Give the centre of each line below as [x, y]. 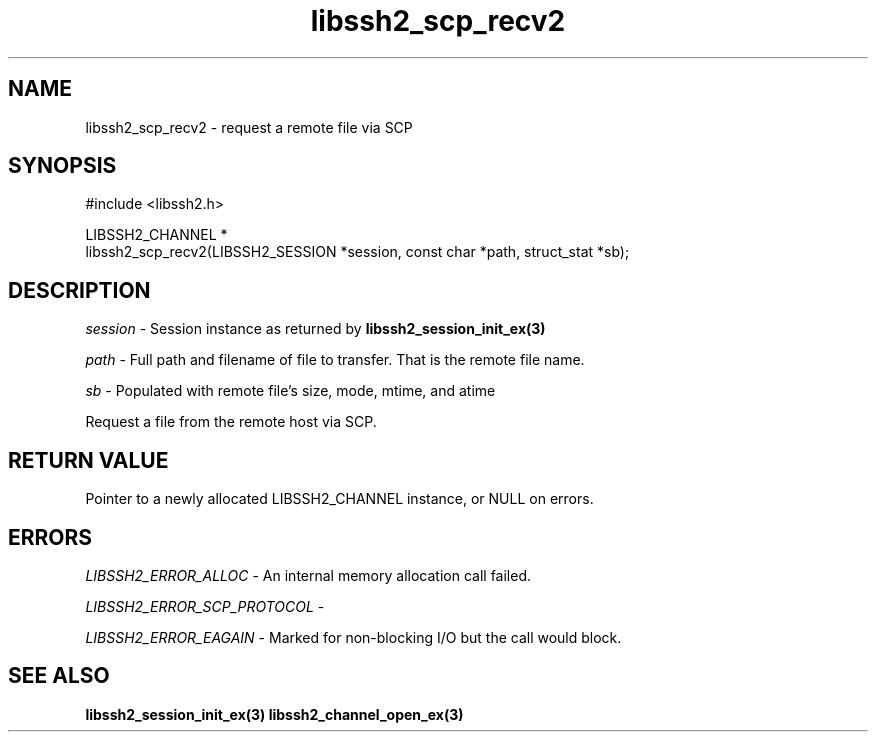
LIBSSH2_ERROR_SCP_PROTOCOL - [205, 606]
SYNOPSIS [62, 166]
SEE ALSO [59, 676]
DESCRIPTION [79, 290]
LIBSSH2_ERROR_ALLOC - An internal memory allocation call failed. [308, 575]
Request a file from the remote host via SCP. [231, 422]
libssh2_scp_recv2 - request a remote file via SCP [249, 127]
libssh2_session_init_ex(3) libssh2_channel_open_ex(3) [274, 714]
